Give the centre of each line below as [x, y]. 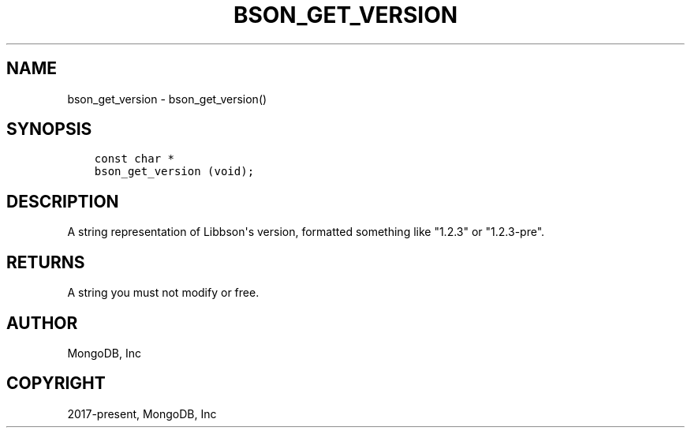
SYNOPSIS [49, 129]
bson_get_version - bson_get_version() [167, 99]
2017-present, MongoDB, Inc [142, 413]
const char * [134, 159]
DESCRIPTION [63, 201]
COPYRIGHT [56, 383]
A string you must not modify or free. [163, 293]
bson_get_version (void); [174, 172]
